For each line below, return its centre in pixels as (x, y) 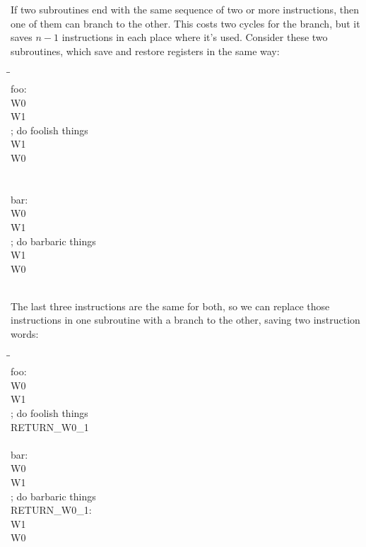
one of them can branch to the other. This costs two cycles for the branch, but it (185, 23)
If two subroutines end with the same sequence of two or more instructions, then (185, 9)
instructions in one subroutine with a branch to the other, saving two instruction (185, 320)
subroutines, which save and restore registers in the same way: (145, 51)
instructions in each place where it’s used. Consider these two (195, 37)
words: (25, 334)
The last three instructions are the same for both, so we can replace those (170, 306)
